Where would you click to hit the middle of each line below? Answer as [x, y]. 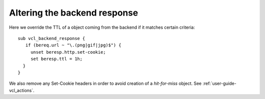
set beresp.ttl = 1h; [57, 59]
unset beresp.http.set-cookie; [68, 52]
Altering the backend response [74, 13]
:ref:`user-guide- [219, 83]
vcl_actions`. [22, 90]
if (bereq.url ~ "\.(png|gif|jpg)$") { [73, 45]
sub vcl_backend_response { [52, 38]
